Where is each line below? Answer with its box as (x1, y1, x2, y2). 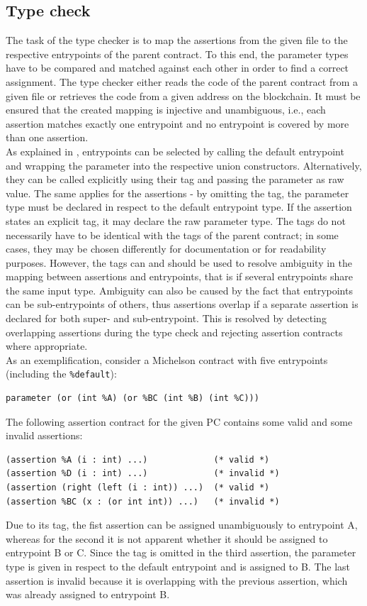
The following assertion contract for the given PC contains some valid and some (6, 414, 353, 429)
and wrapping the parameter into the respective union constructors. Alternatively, (6, 158, 362, 172)
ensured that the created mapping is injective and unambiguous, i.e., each (6, 102, 326, 117)
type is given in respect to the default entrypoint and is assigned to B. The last (6, 559, 351, 574)
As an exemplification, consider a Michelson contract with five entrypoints (6, 352, 328, 367)
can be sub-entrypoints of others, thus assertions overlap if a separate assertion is (6, 297, 358, 312)
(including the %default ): (6, 366, 117, 381)
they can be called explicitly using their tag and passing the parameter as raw (6, 172, 344, 187)
